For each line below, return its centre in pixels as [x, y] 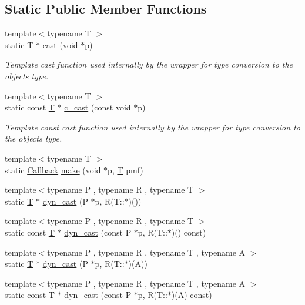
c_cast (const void [98, 107]
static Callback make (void [53, 170]
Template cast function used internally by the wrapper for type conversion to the [149, 64]
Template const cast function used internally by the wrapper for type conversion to [152, 127]
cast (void [60, 44]
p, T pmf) [125, 170]
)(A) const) [192, 295]
